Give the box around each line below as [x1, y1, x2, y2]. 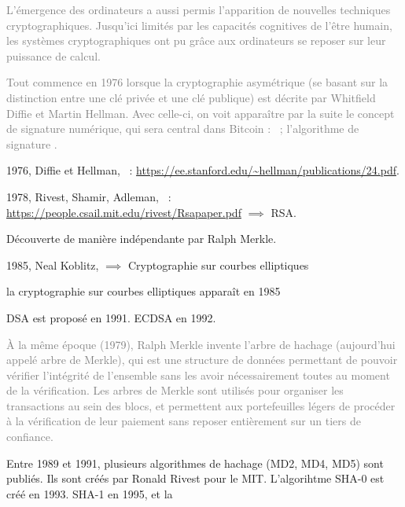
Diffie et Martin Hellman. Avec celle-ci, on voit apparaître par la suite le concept [6, 105, 395, 121]
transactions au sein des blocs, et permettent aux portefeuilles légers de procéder [6, 397, 396, 413]
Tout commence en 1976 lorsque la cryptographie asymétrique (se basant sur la [6, 74, 388, 90]
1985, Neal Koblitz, [6, 256, 99, 273]
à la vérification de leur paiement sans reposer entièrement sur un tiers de [6, 413, 361, 429]
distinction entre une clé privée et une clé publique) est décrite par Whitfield [6, 89, 376, 105]
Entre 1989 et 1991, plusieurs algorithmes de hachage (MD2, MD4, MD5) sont [6, 454, 384, 471]
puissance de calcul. [6, 47, 101, 64]
